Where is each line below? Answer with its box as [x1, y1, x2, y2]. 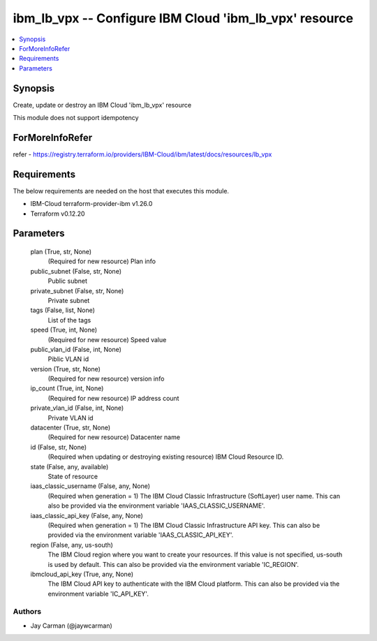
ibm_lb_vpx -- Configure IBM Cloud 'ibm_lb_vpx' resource [13, 10, 354, 26]
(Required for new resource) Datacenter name [47, 433, 181, 441]
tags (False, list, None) [30, 306, 96, 314]
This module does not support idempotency [13, 114, 139, 122]
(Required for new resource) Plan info [47, 257, 156, 265]
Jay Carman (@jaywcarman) [30, 621, 113, 630]
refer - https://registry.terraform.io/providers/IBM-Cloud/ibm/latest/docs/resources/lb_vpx [13, 150, 272, 159]
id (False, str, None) [30, 443, 87, 451]
